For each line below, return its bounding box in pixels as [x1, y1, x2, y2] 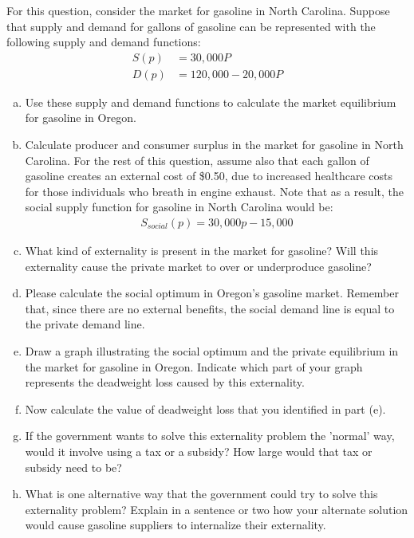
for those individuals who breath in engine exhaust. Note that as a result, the [25, 183, 404, 199]
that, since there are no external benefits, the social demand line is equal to [25, 300, 395, 316]
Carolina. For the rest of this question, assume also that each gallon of [25, 151, 369, 168]
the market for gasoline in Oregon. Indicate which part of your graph [25, 358, 363, 375]
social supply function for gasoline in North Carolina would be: [25, 198, 333, 215]
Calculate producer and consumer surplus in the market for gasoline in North [25, 136, 404, 153]
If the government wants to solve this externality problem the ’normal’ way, [25, 427, 395, 444]
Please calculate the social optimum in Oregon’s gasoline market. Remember [25, 285, 399, 301]
